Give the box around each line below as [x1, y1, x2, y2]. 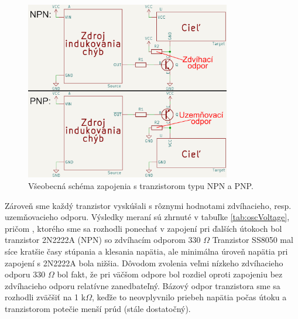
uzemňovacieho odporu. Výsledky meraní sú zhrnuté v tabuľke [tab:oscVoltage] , [5, 211, 290, 223]
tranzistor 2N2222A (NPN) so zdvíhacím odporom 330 [5, 234, 201, 246]
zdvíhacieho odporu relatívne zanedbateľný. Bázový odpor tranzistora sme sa [5, 279, 280, 291]
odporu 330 [5, 268, 46, 280]
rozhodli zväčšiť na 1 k [5, 291, 86, 303]
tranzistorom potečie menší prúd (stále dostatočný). [5, 302, 191, 314]
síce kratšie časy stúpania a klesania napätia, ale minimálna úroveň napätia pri [5, 245, 288, 258]
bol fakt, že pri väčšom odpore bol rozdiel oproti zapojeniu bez [57, 268, 283, 280]
